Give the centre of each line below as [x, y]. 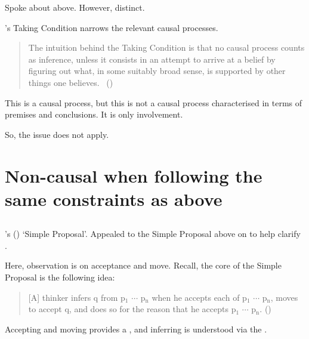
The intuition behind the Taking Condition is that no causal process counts [166, 47]
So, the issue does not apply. [57, 134]
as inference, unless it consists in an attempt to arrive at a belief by [152, 59]
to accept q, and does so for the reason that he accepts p [132, 309]
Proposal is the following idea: [60, 277]
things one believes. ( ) [71, 82]
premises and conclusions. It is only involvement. [94, 114]
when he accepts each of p [199, 297]
